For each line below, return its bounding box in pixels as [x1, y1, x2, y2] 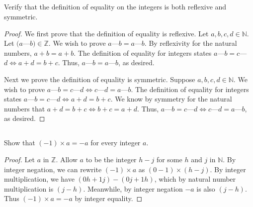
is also [196, 183, 215, 194]
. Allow [56, 154, 78, 164]
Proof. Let [4, 154, 35, 164]
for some [156, 154, 182, 164]
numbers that [4, 103, 45, 113]
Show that [4, 137, 35, 148]
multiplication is [4, 183, 54, 194]
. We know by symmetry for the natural [110, 94, 232, 104]
